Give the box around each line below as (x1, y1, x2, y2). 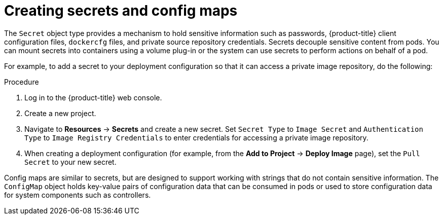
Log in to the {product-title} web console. (24, 93, 162, 102)
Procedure (4, 77, 39, 86)
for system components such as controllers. (4, 190, 151, 199)
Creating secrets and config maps (4, 2, 238, 19)
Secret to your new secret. (24, 157, 117, 166)
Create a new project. (24, 108, 96, 118)
